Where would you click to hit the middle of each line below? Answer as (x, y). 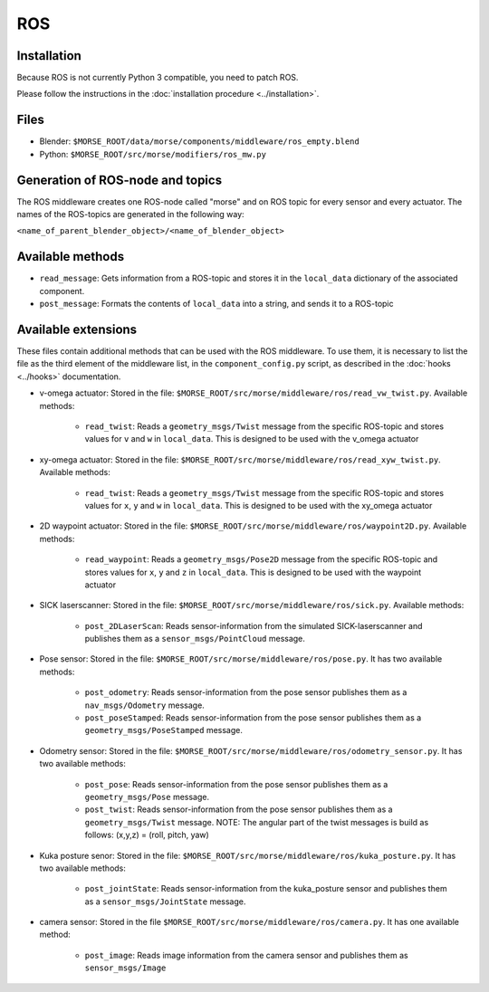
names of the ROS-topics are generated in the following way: (130, 215)
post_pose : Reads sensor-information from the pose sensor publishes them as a (236, 784)
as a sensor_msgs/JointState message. (165, 901)
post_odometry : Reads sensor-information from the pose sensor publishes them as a (246, 692)
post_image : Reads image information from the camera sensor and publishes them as (246, 955)
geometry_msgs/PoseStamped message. (164, 730)
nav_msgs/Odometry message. (145, 705)
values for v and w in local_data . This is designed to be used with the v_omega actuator (252, 439)
